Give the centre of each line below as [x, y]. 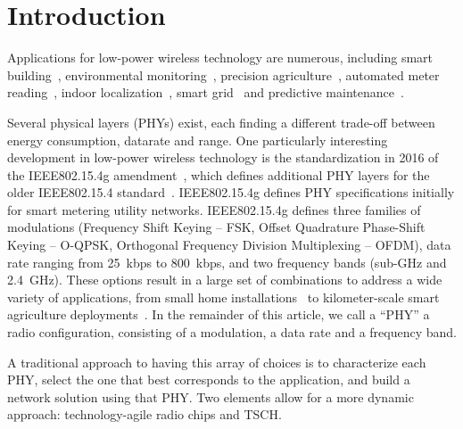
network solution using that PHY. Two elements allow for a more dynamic [211, 396]
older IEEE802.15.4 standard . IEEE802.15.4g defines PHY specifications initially [231, 192]
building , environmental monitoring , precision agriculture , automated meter [223, 74]
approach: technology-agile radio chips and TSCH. [145, 414]
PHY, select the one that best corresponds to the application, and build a [209, 379]
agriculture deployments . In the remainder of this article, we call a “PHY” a [219, 314]
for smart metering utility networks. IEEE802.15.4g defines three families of [214, 209]
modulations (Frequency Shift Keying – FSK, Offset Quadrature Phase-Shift [216, 227]
